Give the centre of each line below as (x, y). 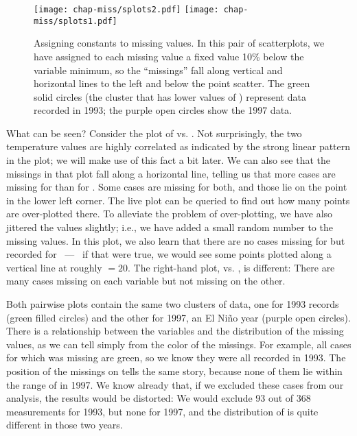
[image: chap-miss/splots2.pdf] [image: (126, 10)
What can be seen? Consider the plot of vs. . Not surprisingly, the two (154, 133)
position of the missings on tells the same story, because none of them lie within (174, 371)
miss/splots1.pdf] (76, 21)
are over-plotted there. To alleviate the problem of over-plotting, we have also (170, 214)
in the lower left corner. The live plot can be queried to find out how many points (178, 200)
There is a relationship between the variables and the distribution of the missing (175, 331)
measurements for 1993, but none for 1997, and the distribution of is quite (162, 411)
